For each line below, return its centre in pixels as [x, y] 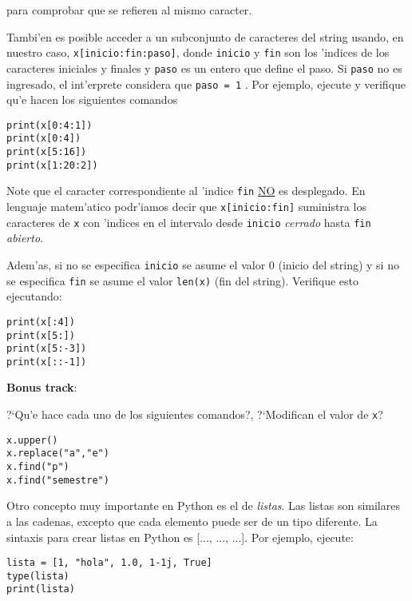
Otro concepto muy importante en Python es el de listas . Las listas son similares [203, 505]
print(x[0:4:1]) [50, 125]
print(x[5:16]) [47, 152]
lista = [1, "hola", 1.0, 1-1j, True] [109, 563]
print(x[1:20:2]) [52, 165]
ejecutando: [34, 296]
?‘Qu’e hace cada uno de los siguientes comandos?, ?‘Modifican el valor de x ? [195, 414]
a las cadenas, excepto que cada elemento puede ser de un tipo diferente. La [192, 521]
